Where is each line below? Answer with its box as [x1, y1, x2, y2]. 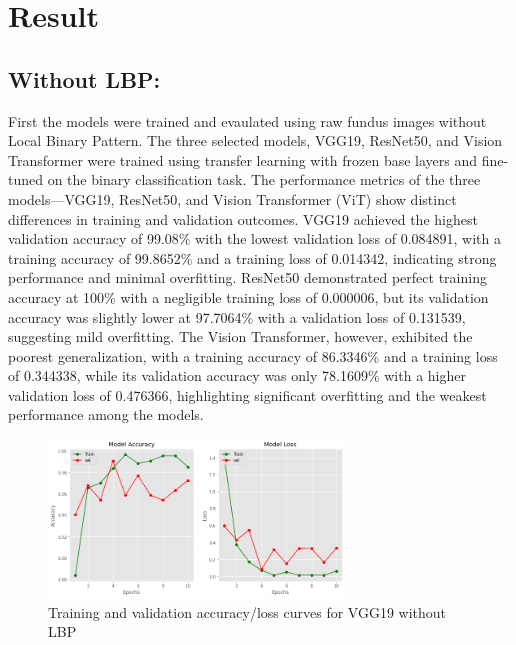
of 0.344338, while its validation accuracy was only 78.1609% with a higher [8, 365, 466, 386]
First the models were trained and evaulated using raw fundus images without [8, 110, 487, 131]
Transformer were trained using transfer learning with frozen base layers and [8, 149, 478, 170]
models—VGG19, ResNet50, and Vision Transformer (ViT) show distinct [8, 188, 457, 209]
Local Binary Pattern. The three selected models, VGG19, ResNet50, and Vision [8, 130, 503, 151]
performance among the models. [8, 404, 204, 425]
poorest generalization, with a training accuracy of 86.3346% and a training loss [8, 345, 498, 366]
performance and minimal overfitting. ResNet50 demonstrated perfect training [8, 267, 487, 288]
